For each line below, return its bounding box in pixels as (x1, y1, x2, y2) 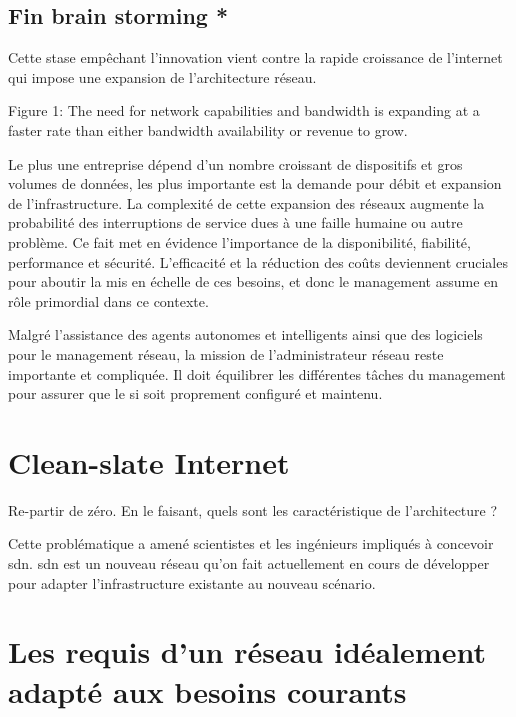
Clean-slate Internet (8, 441, 290, 482)
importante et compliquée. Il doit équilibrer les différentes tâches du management (8, 363, 506, 384)
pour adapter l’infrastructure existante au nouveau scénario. (8, 572, 376, 593)
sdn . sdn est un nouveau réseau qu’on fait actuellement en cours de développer (8, 553, 490, 574)
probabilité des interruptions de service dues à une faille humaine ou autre (8, 212, 463, 233)
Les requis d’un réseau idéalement (8, 631, 486, 672)
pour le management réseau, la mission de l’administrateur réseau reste (8, 343, 444, 364)
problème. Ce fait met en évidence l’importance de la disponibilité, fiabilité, (8, 231, 471, 252)
